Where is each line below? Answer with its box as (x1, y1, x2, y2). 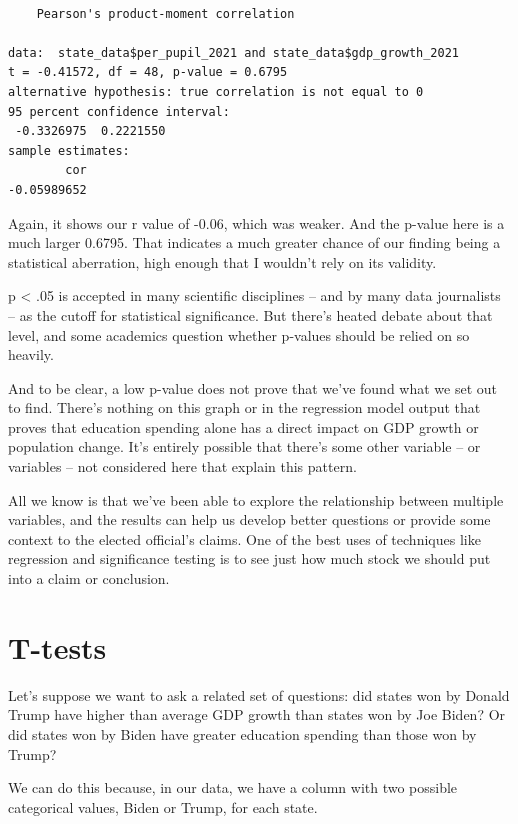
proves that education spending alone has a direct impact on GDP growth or (8, 416, 479, 437)
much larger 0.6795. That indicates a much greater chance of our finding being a (8, 232, 501, 253)
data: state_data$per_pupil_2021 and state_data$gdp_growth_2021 (8, 45, 460, 60)
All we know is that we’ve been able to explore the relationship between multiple (8, 489, 504, 510)
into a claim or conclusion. (8, 568, 170, 589)
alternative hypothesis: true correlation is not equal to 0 (8, 84, 424, 99)
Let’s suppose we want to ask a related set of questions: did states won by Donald (8, 684, 510, 705)
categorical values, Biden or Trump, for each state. (8, 796, 318, 817)
